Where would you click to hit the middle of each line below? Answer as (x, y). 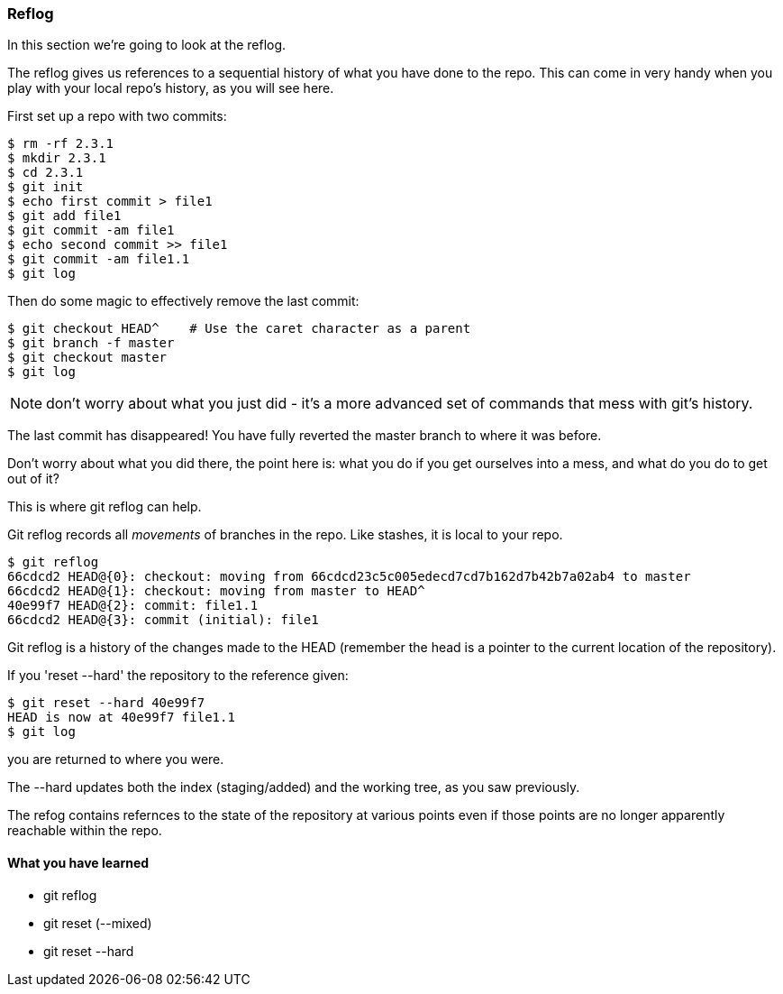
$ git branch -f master (91, 343)
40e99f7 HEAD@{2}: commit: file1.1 (133, 606)
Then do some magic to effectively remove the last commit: (183, 301)
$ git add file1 (64, 216)
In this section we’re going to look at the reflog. (147, 45)
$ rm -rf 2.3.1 (61, 144)
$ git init (46, 187)
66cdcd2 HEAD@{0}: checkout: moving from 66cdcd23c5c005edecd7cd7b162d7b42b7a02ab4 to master (349, 577)
